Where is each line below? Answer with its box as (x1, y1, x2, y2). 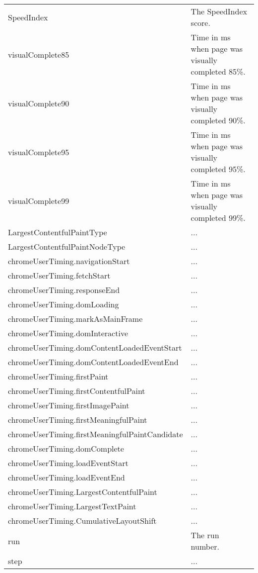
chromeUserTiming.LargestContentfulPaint (8, 486, 157, 497)
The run (191, 529, 219, 541)
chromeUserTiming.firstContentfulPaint (8, 385, 145, 396)
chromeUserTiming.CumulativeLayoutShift (8, 515, 157, 526)
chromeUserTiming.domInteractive (8, 327, 128, 339)
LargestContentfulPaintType (8, 226, 107, 238)
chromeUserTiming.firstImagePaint (8, 399, 129, 411)
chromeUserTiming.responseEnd (8, 284, 120, 295)
